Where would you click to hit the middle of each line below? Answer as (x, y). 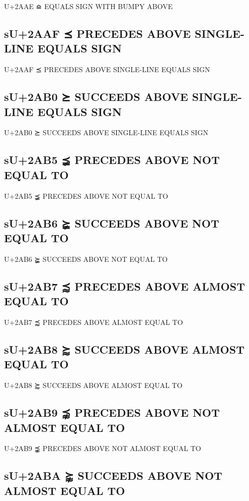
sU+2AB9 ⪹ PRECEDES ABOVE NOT (112, 412)
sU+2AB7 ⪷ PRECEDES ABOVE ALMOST (124, 286)
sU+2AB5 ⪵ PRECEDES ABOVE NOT (112, 160)
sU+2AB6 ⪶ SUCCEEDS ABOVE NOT (112, 223)
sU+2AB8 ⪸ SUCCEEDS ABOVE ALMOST (124, 349)
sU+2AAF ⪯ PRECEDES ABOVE (98, 33)
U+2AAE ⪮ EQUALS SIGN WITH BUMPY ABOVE (89, 6)
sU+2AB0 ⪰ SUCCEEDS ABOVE (96, 97)
